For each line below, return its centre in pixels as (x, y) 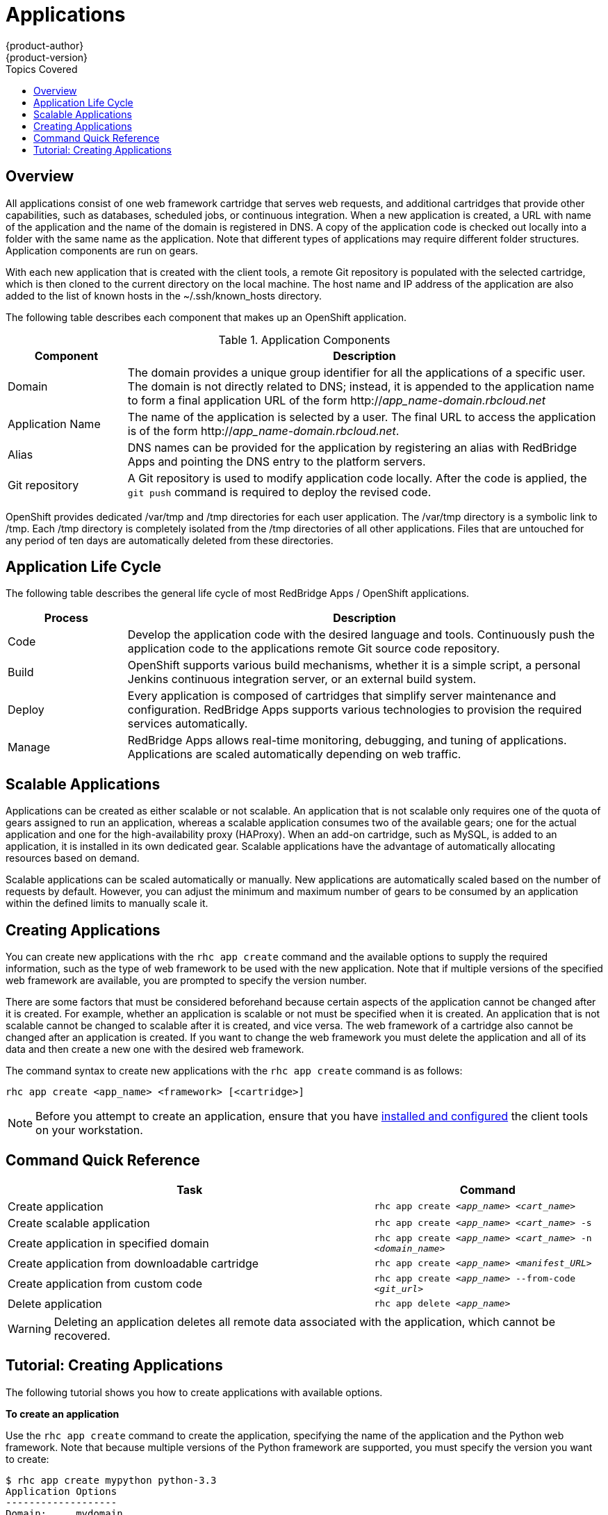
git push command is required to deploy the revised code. (279, 492)
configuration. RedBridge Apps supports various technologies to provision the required (355, 710)
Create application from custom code (105, 1283)
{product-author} (45, 45)
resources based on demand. (73, 858)
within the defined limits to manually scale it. (107, 903)
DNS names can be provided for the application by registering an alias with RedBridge (352, 447)
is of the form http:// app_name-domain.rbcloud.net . (263, 431)
